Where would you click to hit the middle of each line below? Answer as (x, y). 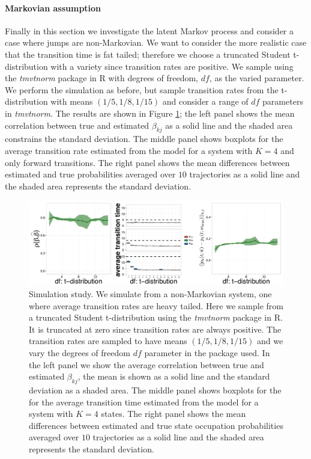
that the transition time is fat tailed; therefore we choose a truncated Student (148, 54)
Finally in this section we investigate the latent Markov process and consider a (149, 30)
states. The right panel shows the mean (174, 414)
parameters (283, 101)
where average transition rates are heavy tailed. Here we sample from (156, 305)
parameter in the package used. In (207, 353)
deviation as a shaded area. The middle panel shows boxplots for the (155, 390)
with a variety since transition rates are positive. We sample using (172, 66)
